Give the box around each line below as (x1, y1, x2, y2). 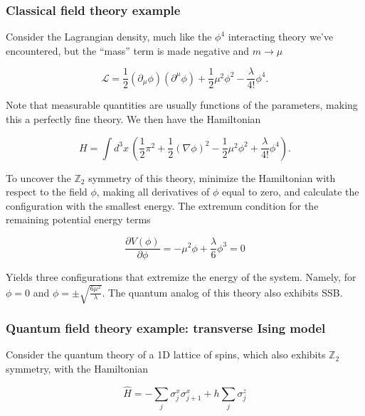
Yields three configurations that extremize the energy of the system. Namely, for (6, 270, 356, 284)
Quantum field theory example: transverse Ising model (6, 319, 326, 337)
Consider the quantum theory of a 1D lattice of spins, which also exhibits (6, 347, 326, 362)
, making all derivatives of (96, 184, 210, 199)
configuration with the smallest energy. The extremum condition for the (6, 198, 319, 213)
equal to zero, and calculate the (221, 184, 359, 199)
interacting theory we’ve (228, 29, 334, 44)
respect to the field (6, 184, 88, 199)
